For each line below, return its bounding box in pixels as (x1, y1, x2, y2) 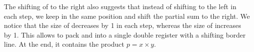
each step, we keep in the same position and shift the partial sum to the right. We (4, 11, 250, 21)
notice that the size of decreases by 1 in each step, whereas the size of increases (4, 20, 241, 30)
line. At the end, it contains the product (4, 39, 124, 49)
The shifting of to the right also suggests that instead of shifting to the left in (4, 1, 237, 11)
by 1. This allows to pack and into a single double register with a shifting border (4, 29, 246, 39)
